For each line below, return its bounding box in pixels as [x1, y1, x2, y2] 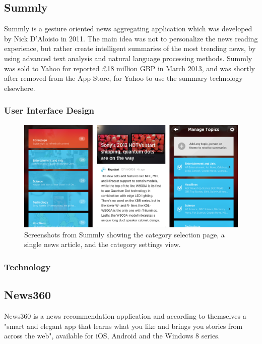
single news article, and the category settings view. [24, 239, 181, 250]
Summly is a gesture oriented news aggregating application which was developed [4, 23, 252, 34]
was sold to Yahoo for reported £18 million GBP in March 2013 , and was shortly [4, 63, 255, 73]
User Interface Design [4, 104, 94, 117]
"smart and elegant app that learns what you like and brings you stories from [4, 320, 243, 331]
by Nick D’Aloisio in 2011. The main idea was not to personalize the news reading [4, 33, 258, 43]
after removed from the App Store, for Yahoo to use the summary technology [4, 73, 243, 83]
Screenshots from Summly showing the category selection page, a [24, 229, 225, 239]
